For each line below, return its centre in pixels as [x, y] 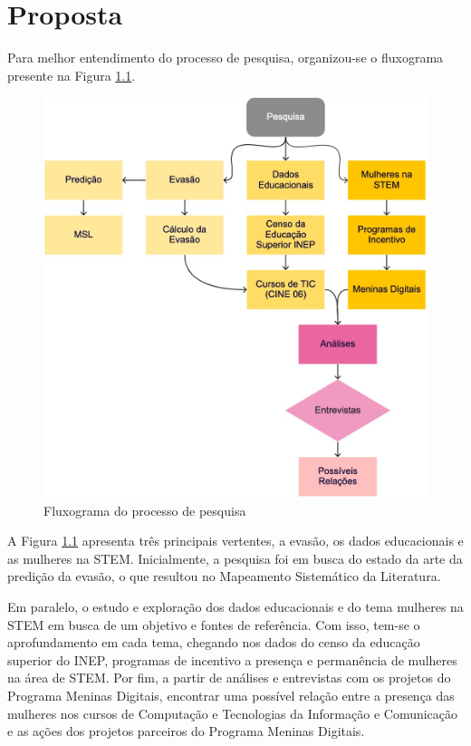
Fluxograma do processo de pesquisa [145, 510]
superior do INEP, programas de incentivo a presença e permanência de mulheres [232, 659]
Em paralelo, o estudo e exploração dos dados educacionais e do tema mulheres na [235, 607]
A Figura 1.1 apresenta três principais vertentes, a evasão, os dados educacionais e [235, 541]
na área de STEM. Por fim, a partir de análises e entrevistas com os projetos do [229, 678]
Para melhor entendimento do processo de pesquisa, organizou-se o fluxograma [226, 58]
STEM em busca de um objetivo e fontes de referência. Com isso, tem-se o [214, 624]
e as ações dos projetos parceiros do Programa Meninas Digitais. [186, 731]
